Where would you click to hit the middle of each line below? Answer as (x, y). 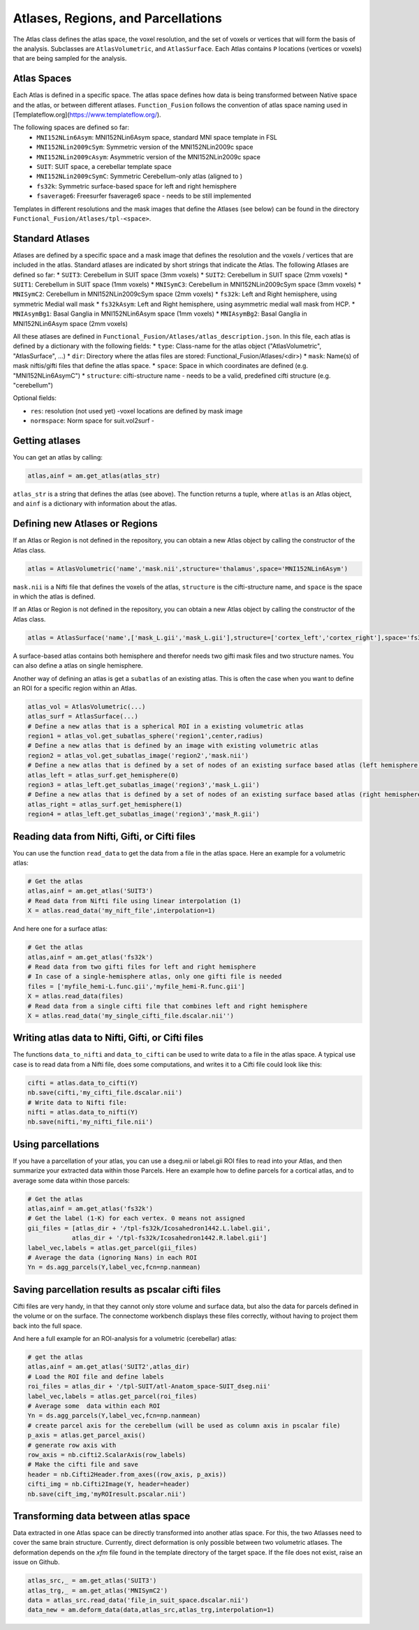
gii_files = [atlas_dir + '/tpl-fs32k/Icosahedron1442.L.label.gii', (149, 1228)
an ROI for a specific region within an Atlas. (75, 688)
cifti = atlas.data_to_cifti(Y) (83, 1083)
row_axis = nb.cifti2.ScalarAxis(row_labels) (107, 1455)
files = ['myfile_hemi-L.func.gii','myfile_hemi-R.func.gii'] (136, 986)
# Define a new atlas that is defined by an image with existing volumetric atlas (173, 746)
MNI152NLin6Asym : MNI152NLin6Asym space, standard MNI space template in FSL (157, 137)
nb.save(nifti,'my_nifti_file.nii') (90, 1122)
